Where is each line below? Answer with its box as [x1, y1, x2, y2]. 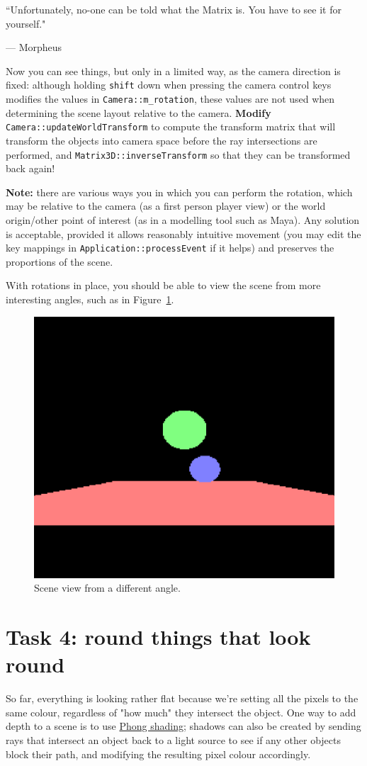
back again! [6, 161, 55, 176]
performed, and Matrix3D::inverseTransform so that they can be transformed [6, 147, 351, 162]
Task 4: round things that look [6, 622, 311, 651]
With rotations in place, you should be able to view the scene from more [6, 278, 321, 293]
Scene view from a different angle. [34, 580, 181, 595]
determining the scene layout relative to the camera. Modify [6, 105, 271, 120]
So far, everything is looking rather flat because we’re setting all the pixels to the [6, 691, 358, 706]
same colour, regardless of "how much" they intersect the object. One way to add [6, 704, 356, 719]
